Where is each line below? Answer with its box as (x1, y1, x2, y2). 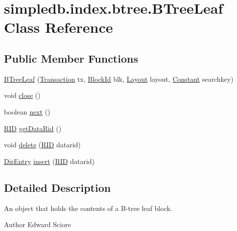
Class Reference (4, 17, 113, 37)
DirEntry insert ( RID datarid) (4, 156, 95, 166)
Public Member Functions (4, 50, 138, 66)
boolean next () (4, 106, 50, 116)
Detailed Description (4, 180, 111, 195)
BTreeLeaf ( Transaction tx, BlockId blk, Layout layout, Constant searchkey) (4, 73, 234, 84)
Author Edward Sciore (4, 219, 71, 230)
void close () (4, 90, 41, 100)
